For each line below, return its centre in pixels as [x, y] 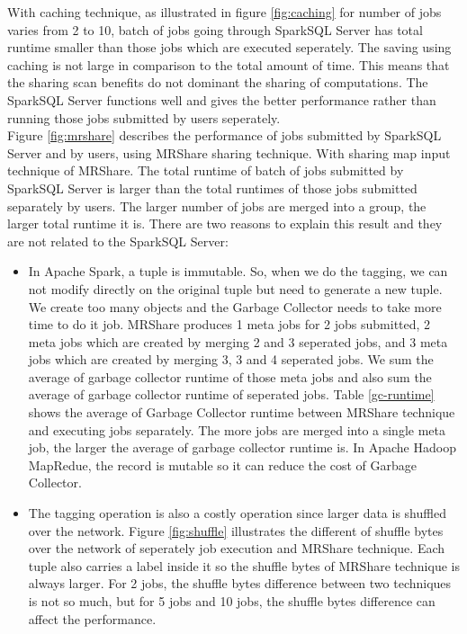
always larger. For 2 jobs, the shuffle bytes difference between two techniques [240, 583]
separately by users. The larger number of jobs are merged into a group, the [217, 205]
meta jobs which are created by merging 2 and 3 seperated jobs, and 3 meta [238, 341]
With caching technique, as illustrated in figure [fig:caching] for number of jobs [225, 12]
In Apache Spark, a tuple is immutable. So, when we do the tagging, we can [238, 271]
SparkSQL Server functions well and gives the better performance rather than [222, 99]
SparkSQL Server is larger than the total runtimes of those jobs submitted [212, 188]
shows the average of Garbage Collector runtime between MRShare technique [242, 412]
